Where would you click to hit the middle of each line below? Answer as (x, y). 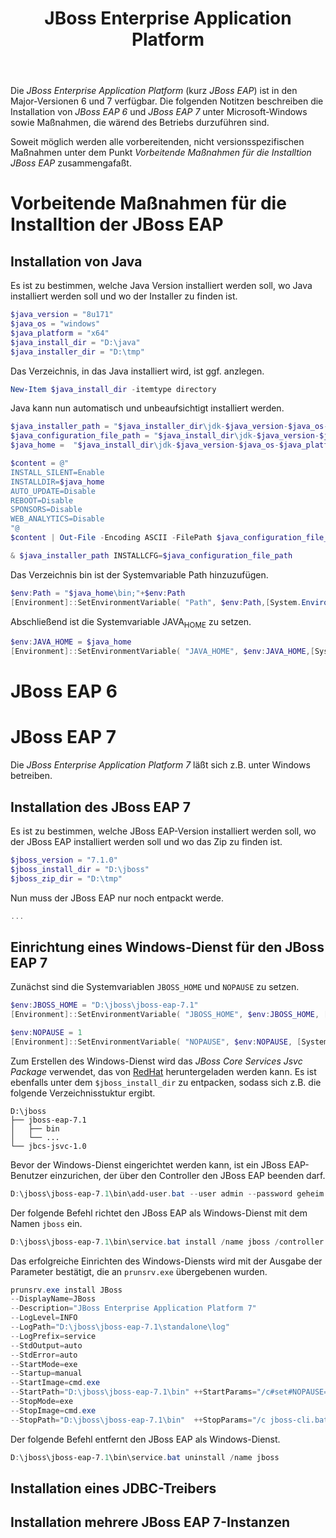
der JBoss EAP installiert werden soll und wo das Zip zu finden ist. (146, 842)
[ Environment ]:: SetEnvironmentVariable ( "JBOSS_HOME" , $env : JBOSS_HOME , (165, 1015)
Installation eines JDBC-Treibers (113, 1488)
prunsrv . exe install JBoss (66, 1290)
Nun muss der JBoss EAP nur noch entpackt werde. (117, 898)
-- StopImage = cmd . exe (53, 1410)
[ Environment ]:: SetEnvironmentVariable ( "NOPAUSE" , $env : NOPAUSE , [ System (169, 1042)
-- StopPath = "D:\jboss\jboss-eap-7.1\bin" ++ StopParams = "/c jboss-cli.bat (169, 1420)
